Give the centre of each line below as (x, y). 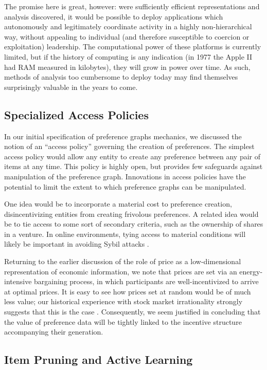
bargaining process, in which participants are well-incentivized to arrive (146, 281)
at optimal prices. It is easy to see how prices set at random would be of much (128, 291)
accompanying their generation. (54, 332)
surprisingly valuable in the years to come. (71, 87)
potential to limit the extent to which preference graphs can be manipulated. (125, 186)
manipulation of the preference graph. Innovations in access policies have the (125, 176)
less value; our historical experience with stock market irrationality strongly (123, 301)
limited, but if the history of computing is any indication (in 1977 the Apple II (128, 56)
